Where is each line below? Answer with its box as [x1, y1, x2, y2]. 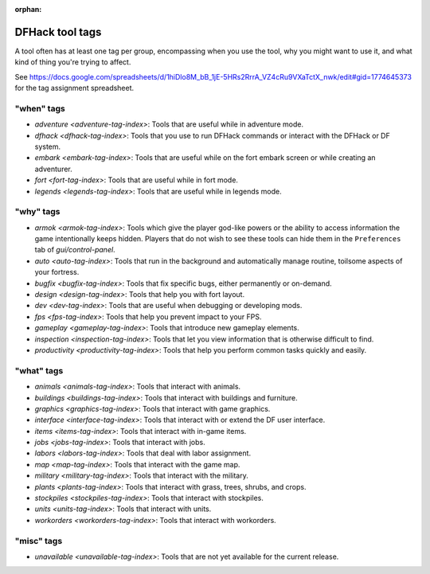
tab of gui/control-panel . [34, 245, 115, 255]
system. [34, 142, 61, 151]
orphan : [14, 5, 42, 14]
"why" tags [14, 206, 61, 217]
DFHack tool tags [14, 25, 102, 39]
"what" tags [14, 365, 64, 376]
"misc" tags [14, 535, 63, 546]
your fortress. [34, 267, 80, 277]
